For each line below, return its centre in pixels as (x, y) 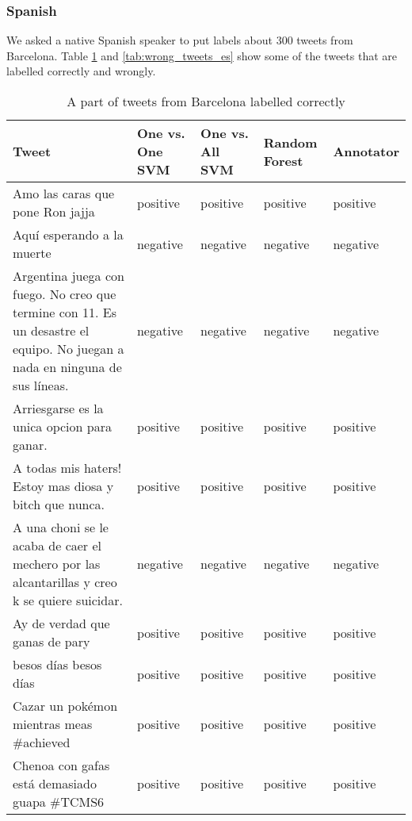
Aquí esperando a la (68, 234)
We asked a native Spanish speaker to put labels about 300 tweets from (180, 40)
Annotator (366, 151)
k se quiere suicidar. (68, 600)
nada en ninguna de (67, 367)
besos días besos (57, 664)
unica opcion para (62, 426)
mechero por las (57, 564)
